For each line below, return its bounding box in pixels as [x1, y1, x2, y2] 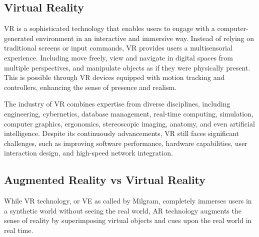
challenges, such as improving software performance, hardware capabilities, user [4, 137, 247, 148]
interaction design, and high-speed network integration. [4, 147, 173, 158]
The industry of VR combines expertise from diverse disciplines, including [4, 98, 230, 109]
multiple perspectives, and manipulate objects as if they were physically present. [4, 62, 250, 72]
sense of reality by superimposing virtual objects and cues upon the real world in [4, 215, 252, 225]
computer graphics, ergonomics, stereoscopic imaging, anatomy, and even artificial [4, 118, 255, 128]
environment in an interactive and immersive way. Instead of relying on [35, 32, 254, 43]
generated [4, 32, 34, 43]
